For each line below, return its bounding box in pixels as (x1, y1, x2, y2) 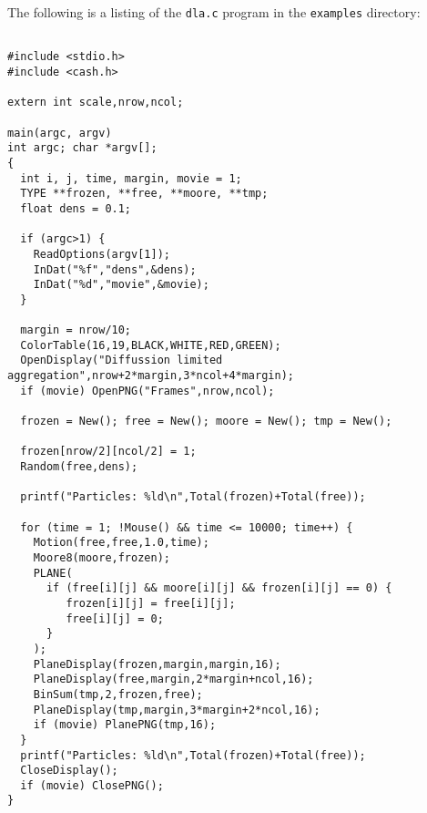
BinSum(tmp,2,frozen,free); (33, 687, 203, 701)
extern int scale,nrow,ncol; (7, 96, 184, 109)
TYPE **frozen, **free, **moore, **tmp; (20, 187, 269, 201)
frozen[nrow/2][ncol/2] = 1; (20, 445, 197, 458)
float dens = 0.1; (20, 201, 132, 215)
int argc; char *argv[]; (7, 141, 158, 155)
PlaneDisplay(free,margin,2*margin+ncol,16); (33, 673, 314, 686)
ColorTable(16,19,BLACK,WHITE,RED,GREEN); (20, 338, 281, 352)
